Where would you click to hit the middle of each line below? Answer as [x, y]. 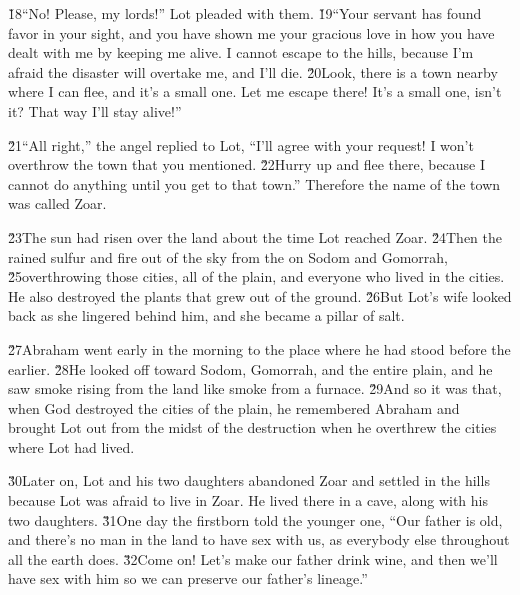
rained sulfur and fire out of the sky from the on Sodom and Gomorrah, [228, 256]
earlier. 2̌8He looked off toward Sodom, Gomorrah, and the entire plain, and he [250, 368]
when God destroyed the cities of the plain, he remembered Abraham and [234, 407]
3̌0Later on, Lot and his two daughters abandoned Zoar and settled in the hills [249, 480]
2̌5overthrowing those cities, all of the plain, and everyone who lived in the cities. [256, 276]
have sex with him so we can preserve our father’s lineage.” [188, 578]
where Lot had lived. [71, 446]
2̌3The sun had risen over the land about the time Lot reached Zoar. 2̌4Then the [255, 236]
